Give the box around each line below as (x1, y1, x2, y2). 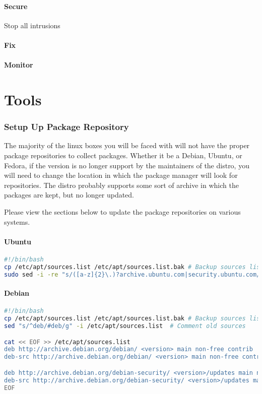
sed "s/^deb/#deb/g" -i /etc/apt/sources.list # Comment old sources (4, 322, 246, 330)
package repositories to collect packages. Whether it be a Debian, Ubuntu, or (4, 150, 242, 160)
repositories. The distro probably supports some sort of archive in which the (4, 179, 239, 190)
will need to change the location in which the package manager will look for (4, 170, 238, 180)
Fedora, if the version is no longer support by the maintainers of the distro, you (4, 160, 249, 170)
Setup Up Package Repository (4, 120, 129, 133)
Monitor (4, 59, 33, 70)
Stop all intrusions (4, 20, 60, 30)
